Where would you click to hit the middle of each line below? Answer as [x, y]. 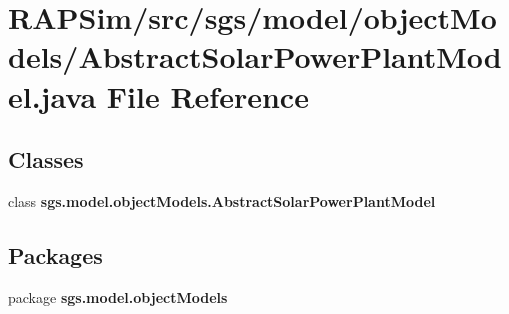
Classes [46, 159]
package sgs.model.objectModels [118, 296]
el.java [52, 95]
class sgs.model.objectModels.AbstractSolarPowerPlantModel [222, 200]
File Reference [207, 95]
